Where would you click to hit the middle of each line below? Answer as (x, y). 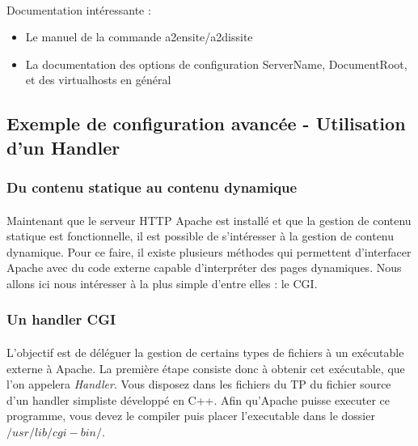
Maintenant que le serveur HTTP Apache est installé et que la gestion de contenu (209, 220)
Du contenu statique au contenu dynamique (152, 187)
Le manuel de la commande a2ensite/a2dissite (139, 37)
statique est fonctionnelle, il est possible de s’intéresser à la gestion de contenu (201, 236)
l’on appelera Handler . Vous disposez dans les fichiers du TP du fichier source (199, 384)
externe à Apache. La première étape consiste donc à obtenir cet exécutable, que (206, 368)
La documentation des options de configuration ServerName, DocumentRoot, (216, 64)
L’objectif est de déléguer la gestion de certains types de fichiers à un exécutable (205, 352)
